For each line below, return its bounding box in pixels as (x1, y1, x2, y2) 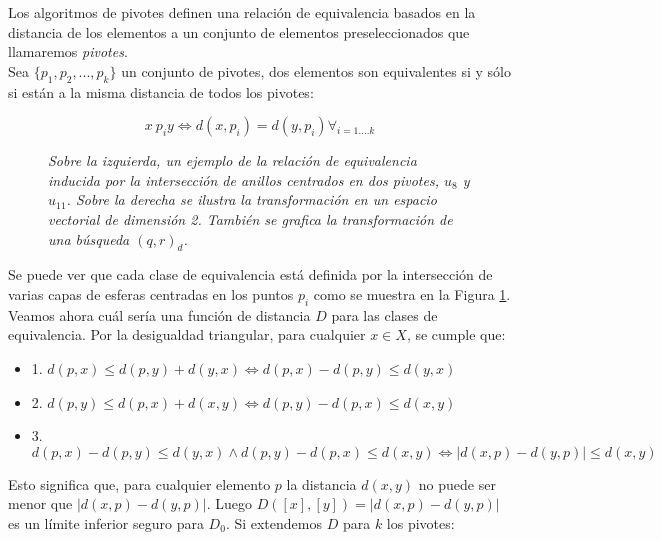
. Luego (206, 493, 253, 514)
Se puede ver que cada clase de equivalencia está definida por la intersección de (8, 264, 493, 285)
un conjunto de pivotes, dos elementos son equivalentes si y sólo (121, 60, 511, 81)
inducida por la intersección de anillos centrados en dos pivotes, (48, 169, 439, 190)
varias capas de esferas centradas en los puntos (8, 283, 294, 304)
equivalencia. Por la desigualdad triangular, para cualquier (8, 324, 366, 345)
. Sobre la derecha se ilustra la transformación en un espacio (66, 189, 437, 210)
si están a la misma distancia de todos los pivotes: (8, 81, 314, 102)
